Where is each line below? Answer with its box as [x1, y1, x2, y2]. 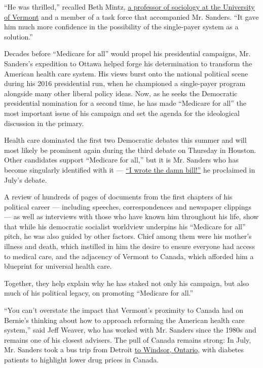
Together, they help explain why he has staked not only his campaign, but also [4, 277, 249, 288]
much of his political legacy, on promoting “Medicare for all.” [4, 288, 194, 298]
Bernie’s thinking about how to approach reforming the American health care [4, 314, 245, 325]
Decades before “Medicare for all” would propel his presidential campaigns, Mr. [4, 48, 251, 59]
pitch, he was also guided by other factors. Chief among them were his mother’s [4, 231, 252, 241]
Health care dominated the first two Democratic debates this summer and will [4, 135, 247, 145]
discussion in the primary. [4, 117, 84, 128]
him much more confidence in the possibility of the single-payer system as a [4, 21, 239, 32]
